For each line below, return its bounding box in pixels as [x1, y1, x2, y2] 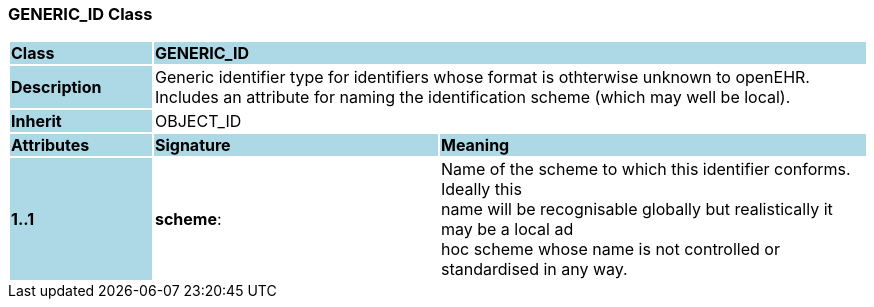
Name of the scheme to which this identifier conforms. [440, 159, 851, 180]
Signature [154, 135, 231, 156]
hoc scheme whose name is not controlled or [440, 239, 780, 260]
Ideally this [440, 179, 522, 200]
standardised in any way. [440, 259, 628, 280]
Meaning [440, 135, 510, 156]
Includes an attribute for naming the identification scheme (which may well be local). [154, 87, 791, 108]
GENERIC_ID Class [8, 4, 153, 24]
